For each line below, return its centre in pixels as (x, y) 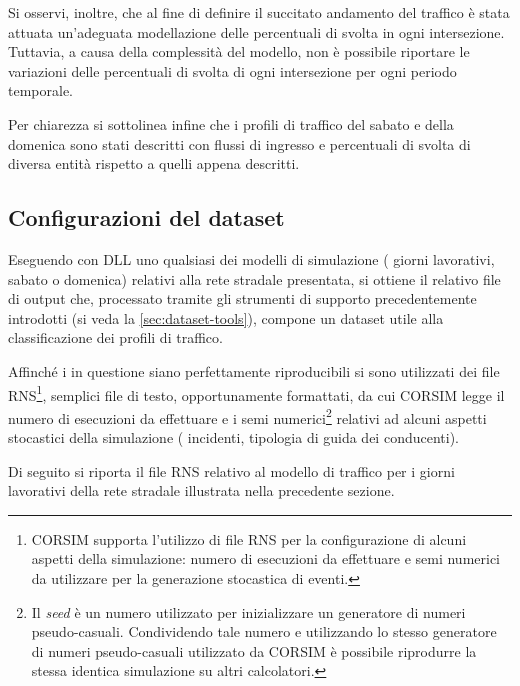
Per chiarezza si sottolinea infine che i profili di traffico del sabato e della (231, 123)
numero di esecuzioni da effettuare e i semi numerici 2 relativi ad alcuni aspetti (247, 416)
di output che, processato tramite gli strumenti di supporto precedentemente (242, 298)
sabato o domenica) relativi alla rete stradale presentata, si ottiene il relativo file (254, 278)
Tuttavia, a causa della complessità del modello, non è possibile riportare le (239, 51)
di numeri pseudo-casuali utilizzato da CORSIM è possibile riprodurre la (254, 650)
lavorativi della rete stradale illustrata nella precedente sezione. (201, 490)
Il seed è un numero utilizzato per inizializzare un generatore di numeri (248, 611)
